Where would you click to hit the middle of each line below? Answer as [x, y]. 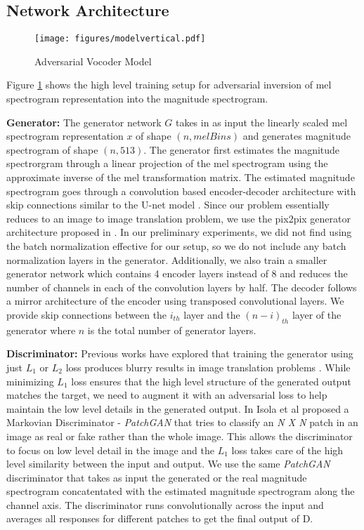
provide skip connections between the [87, 314]
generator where [41, 330]
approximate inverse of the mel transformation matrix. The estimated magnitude [181, 177]
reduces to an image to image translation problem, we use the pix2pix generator [179, 218]
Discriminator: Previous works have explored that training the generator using [180, 353]
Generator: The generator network [84, 122]
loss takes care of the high [287, 450]
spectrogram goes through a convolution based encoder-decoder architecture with [181, 191]
